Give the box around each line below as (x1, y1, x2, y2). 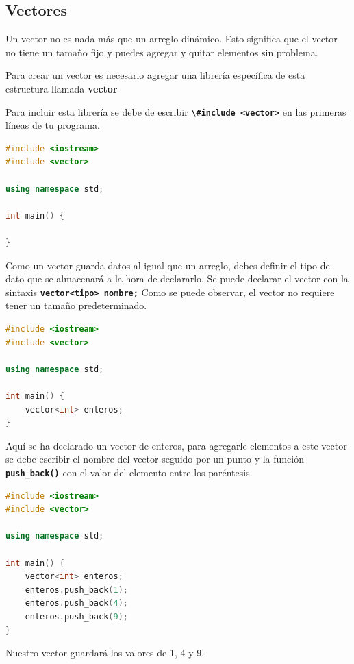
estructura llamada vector (5, 81, 118, 95)
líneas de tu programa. (5, 118, 100, 132)
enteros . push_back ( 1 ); (25, 585, 129, 595)
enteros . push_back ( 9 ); (25, 611, 129, 622)
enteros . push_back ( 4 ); (25, 598, 129, 608)
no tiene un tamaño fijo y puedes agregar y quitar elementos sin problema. (5, 45, 318, 59)
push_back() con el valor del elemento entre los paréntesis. (5, 465, 253, 479)
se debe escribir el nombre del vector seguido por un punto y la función (5, 452, 304, 466)
